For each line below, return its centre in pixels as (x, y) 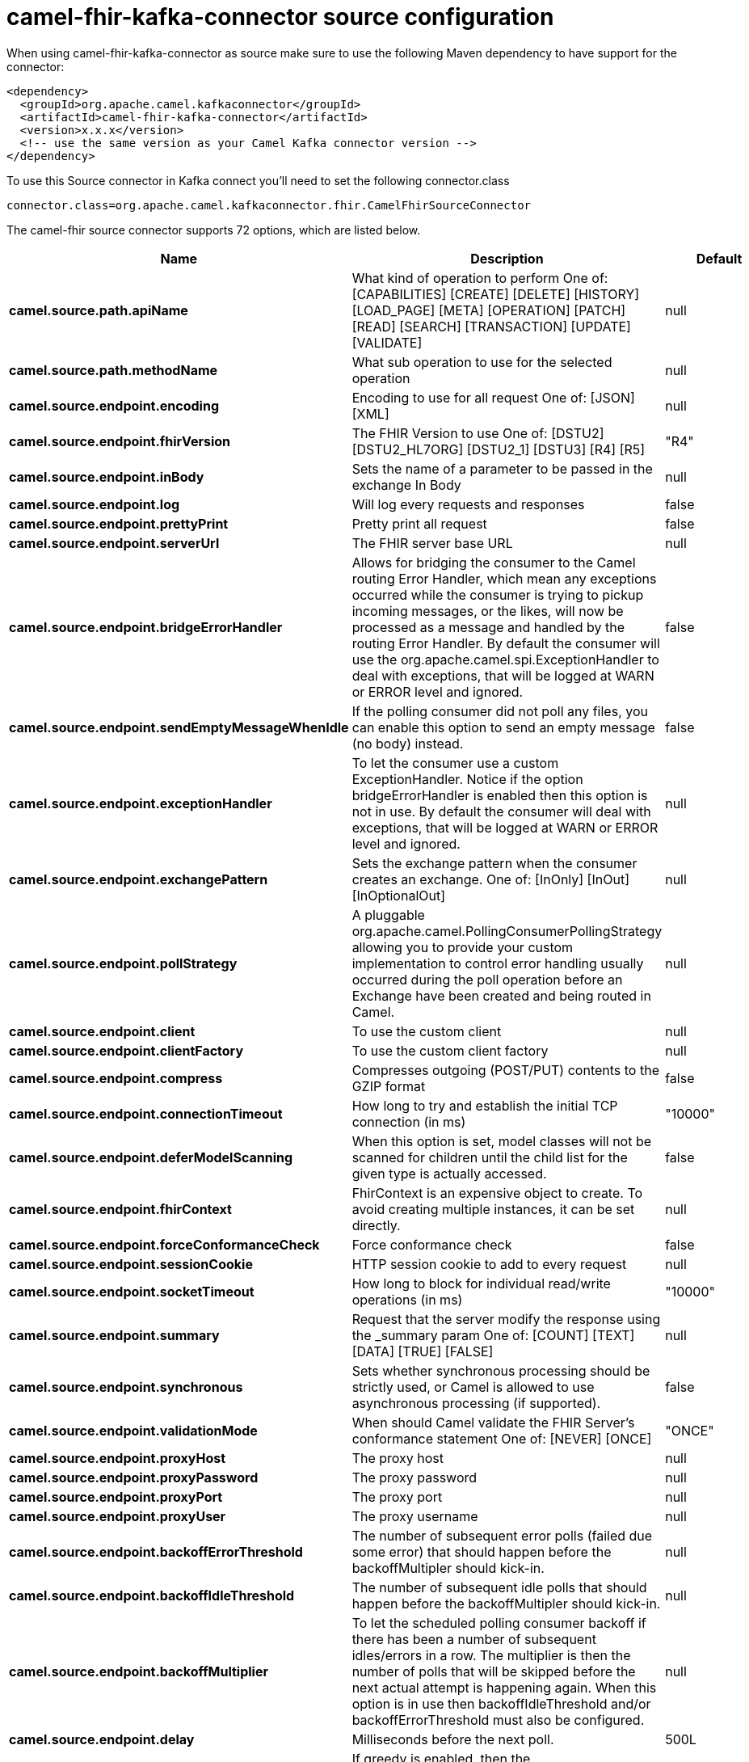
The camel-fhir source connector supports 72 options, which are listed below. (214, 230)
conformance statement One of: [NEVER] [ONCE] (502, 1438)
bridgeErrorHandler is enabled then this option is (500, 795)
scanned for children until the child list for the (490, 1157)
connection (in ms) (409, 1121)
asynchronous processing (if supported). (476, 1403)
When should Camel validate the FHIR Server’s (493, 1422)
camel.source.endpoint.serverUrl (114, 543)
